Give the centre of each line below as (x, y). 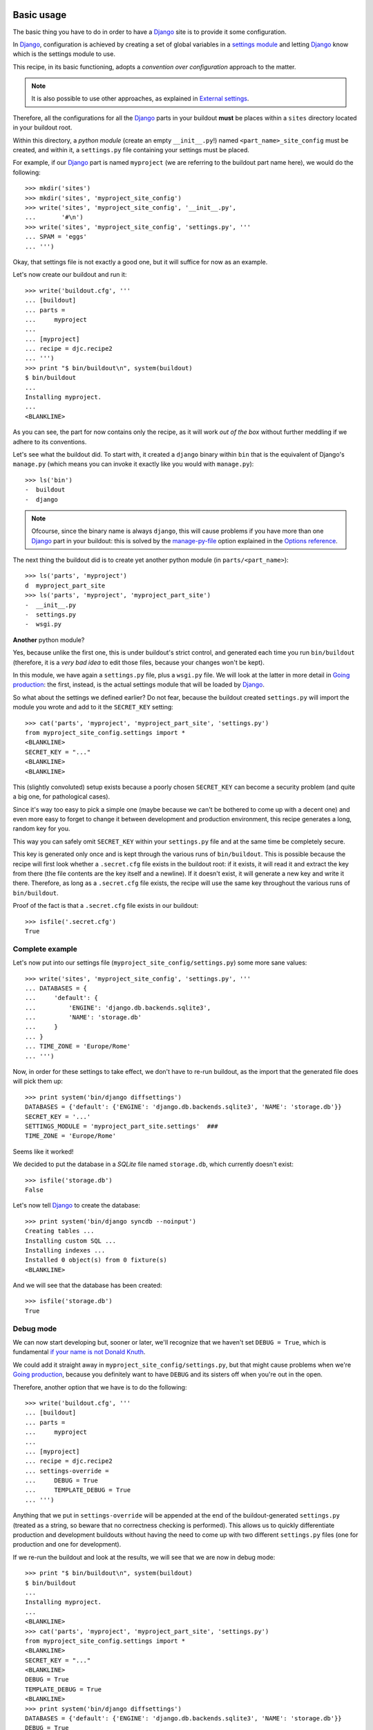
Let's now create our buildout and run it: (70, 275)
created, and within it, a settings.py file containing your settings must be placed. (131, 150)
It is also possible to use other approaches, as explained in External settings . (140, 99)
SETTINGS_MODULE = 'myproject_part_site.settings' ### (122, 1126)
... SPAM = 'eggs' (56, 237)
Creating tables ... (60, 1231)
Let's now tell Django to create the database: (77, 1205)
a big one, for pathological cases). (61, 796)
